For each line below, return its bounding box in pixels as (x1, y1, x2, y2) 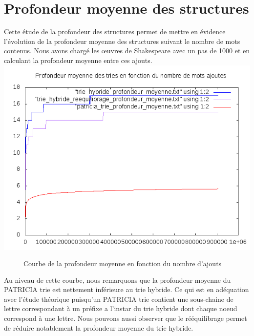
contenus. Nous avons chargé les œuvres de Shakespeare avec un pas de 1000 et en (4, 45, 250, 56)
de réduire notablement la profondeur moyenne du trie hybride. (4, 322, 193, 333)
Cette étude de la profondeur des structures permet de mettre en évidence (4, 26, 226, 37)
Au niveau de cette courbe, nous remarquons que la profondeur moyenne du (4, 274, 231, 285)
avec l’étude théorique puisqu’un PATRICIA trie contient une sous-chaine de (4, 294, 233, 304)
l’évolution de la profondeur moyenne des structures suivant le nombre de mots (4, 36, 240, 46)
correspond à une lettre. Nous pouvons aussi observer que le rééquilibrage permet (4, 313, 247, 323)
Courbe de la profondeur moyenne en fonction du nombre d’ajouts (23, 258, 222, 269)
